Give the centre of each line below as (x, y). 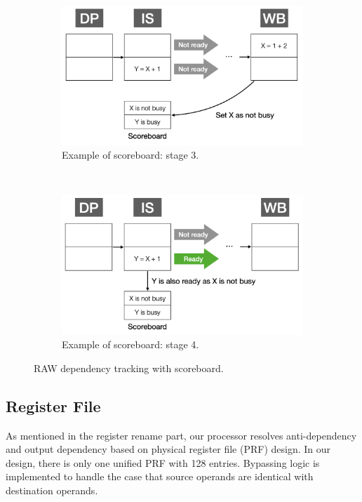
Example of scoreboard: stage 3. (130, 155)
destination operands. (52, 490)
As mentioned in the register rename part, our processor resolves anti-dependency (181, 435)
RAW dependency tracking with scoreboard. (129, 368)
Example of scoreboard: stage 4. (130, 344)
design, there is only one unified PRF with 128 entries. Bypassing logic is (163, 462)
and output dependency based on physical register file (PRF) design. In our (168, 449)
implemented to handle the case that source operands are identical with (160, 476)
